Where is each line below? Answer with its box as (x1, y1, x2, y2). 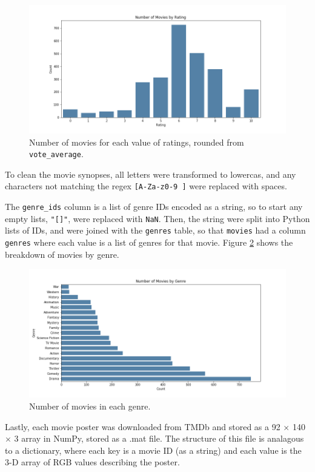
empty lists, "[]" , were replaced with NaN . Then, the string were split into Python (5, 212, 310, 224)
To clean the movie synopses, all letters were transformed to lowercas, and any (5, 167, 296, 180)
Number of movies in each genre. (29, 399, 151, 412)
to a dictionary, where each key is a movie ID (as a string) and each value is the (5, 443, 302, 456)
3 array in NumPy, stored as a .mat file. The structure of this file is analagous (14, 432, 304, 445)
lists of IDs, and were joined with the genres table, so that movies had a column (5, 224, 306, 237)
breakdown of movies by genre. (5, 248, 119, 260)
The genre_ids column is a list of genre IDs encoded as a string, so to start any (5, 200, 303, 213)
